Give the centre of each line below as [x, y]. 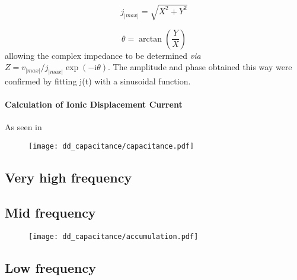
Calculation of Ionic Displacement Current [94, 104]
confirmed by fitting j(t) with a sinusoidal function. [98, 81]
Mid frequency [50, 212]
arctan [151, 39]
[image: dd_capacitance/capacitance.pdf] [111, 146]
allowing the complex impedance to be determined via [103, 55]
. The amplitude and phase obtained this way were [200, 67]
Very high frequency [68, 177]
